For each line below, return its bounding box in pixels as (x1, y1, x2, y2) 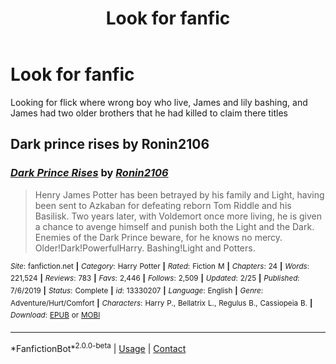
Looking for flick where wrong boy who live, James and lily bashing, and (10, 96, 308, 108)
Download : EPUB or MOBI (10, 310, 101, 321)
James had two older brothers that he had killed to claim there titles (10, 107, 288, 119)
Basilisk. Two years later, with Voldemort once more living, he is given (34, 210, 323, 222)
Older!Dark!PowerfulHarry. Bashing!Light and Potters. (34, 242, 256, 254)
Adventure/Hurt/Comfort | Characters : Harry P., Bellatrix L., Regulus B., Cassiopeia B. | (10, 298, 313, 308)
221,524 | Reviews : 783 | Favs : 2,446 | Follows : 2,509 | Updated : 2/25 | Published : (10, 273, 300, 284)
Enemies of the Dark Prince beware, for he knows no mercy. (34, 231, 283, 243)
